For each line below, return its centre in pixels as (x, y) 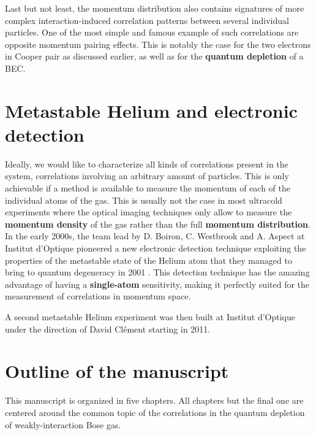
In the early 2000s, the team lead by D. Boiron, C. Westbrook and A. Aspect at (155, 236)
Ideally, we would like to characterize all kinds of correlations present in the (147, 164)
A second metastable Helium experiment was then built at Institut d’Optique (150, 317)
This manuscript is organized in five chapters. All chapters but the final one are (154, 400)
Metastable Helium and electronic (151, 110)
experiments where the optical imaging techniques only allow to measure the (149, 212)
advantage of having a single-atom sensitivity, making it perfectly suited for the (157, 284)
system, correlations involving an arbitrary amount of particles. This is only (147, 176)
